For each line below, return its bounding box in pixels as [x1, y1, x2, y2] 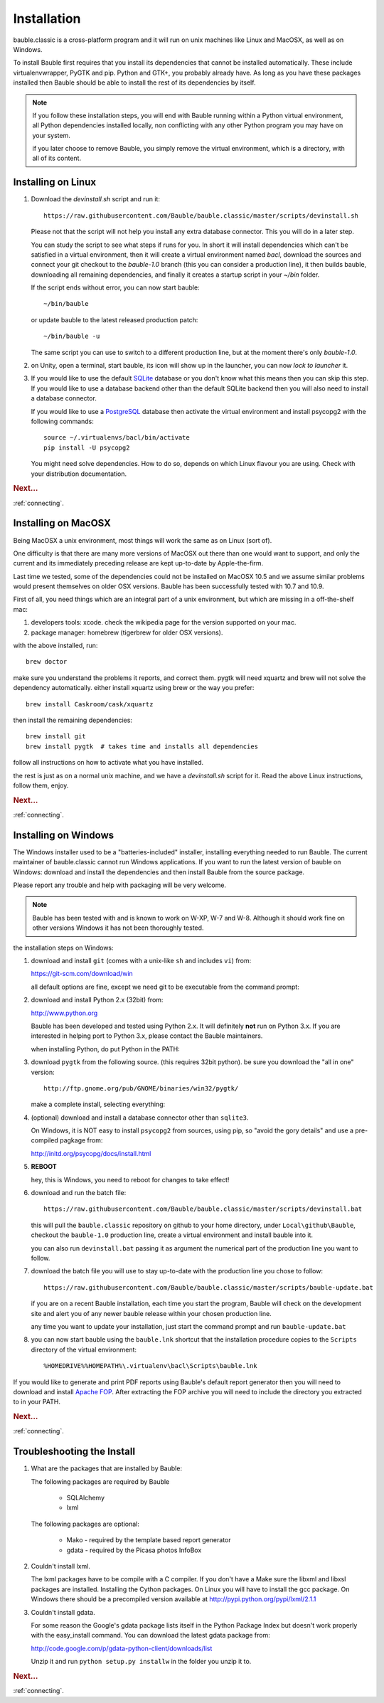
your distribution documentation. [31, 469, 127, 478]
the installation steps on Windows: [13, 943, 114, 952]
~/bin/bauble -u [43, 332, 100, 341]
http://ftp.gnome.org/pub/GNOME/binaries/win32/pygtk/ [43, 1084, 239, 1092]
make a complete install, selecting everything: [31, 1100, 166, 1109]
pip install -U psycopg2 [43, 443, 130, 452]
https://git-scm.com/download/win [31, 970, 133, 978]
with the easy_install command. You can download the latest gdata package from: [31, 1631, 270, 1640]
